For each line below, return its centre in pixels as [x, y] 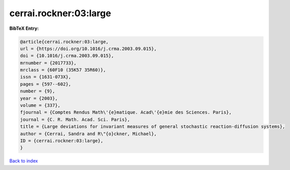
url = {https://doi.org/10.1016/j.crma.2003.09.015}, [88, 49]
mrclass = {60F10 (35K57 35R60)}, [63, 70]
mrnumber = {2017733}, [48, 63]
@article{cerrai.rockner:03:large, [64, 41]
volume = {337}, [40, 105]
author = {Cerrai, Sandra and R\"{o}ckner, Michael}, [88, 134]
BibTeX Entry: [24, 28]
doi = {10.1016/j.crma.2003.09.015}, [67, 56]
